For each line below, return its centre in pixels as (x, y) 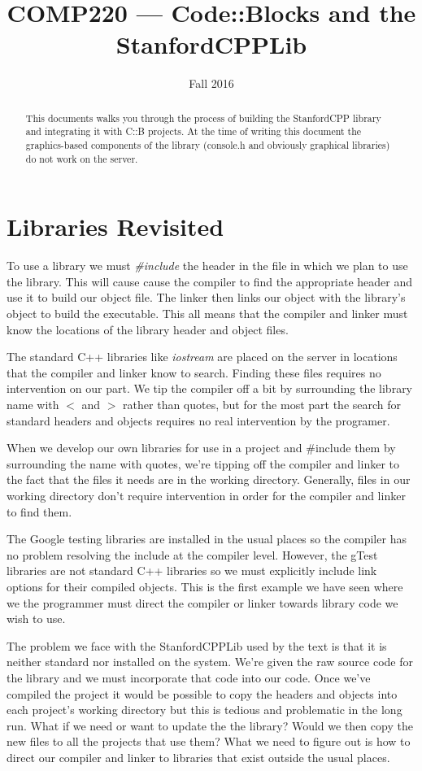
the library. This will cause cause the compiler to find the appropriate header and (210, 281)
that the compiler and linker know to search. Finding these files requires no (194, 372)
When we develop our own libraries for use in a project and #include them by (201, 448)
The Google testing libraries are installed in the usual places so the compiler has (207, 539)
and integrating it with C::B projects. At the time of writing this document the (194, 131)
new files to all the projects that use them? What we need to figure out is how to (209, 741)
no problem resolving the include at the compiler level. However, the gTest (192, 554)
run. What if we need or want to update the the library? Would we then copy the (210, 725)
